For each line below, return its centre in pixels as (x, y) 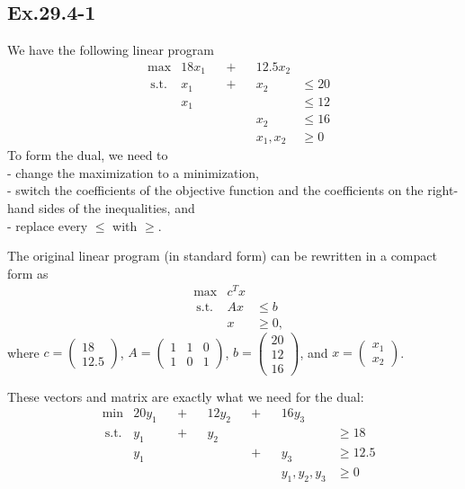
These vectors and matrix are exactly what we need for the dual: (186, 396)
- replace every (48, 225)
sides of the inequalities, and (117, 208)
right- (443, 190)
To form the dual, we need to (88, 155)
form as (28, 273)
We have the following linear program (111, 50)
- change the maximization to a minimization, (133, 172)
